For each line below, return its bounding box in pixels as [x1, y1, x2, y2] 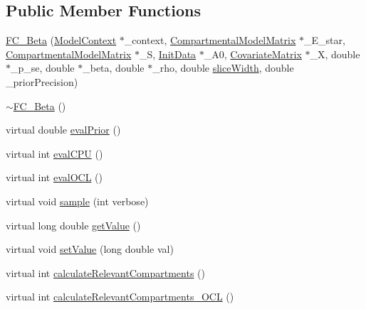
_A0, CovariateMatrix [204, 46, 302, 61]
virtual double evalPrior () [6, 122, 121, 137]
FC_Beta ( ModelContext [6, 33, 117, 48]
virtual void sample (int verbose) [6, 193, 149, 208]
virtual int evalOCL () [6, 170, 103, 185]
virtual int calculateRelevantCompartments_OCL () [6, 289, 234, 304]
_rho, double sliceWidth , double [152, 60, 294, 75]
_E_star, [303, 33, 345, 48]
